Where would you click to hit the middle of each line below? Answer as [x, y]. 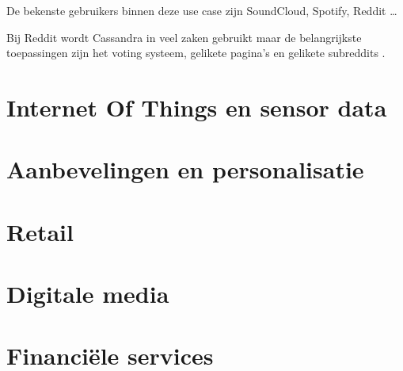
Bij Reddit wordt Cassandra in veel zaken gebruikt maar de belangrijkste [184, 37]
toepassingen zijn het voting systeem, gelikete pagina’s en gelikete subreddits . [196, 53]
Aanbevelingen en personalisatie [185, 169]
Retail [40, 231]
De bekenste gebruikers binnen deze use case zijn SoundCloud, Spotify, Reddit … [202, 10]
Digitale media [88, 294]
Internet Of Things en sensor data [197, 107]
